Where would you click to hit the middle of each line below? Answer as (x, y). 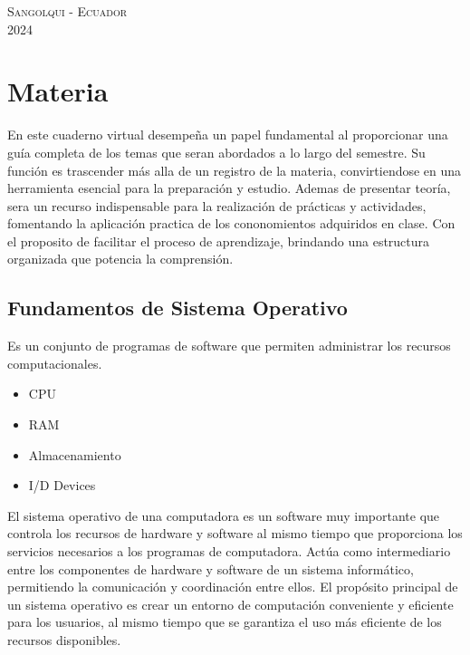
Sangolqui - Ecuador (67, 11)
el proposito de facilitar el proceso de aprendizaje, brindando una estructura (219, 241)
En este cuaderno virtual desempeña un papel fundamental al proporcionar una (228, 135)
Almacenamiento (75, 454)
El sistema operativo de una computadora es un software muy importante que (224, 515)
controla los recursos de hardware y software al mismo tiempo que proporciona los (235, 533)
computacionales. (55, 363)
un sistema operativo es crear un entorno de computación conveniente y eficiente (230, 604)
